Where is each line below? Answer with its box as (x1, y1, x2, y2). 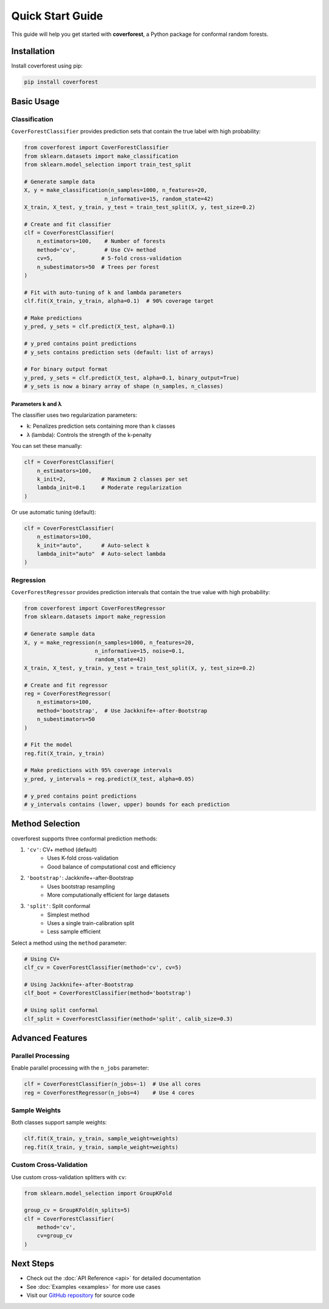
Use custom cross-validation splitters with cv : (11, 1173, 127, 1180)
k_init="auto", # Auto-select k (37, 542, 150, 548)
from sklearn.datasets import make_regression (24, 613, 166, 620)
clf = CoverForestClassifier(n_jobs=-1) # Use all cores (24, 1080, 201, 1088)
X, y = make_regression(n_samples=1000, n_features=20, (24, 639, 195, 646)
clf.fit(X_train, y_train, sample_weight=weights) (24, 1135, 179, 1142)
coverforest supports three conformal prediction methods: (11, 835, 158, 842)
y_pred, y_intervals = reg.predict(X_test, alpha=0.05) (24, 775, 195, 782)
